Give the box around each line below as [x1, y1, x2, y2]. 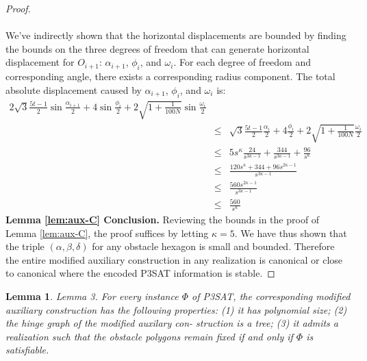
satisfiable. [5, 343, 49, 357]
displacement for [5, 55, 75, 69]
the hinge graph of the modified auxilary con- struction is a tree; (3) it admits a [5, 316, 339, 330]
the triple [5, 239, 45, 253]
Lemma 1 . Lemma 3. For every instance [5, 288, 179, 303]
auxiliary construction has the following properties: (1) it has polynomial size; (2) [5, 302, 347, 316]
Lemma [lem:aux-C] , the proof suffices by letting [5, 225, 209, 240]
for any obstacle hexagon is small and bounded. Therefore [92, 239, 335, 253]
